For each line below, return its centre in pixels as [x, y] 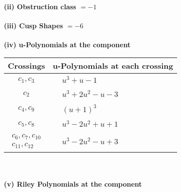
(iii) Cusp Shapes [34, 26]
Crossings [27, 65]
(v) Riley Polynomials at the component [73, 183]
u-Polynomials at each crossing [113, 65]
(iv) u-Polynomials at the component [67, 45]
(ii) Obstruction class [40, 6]
